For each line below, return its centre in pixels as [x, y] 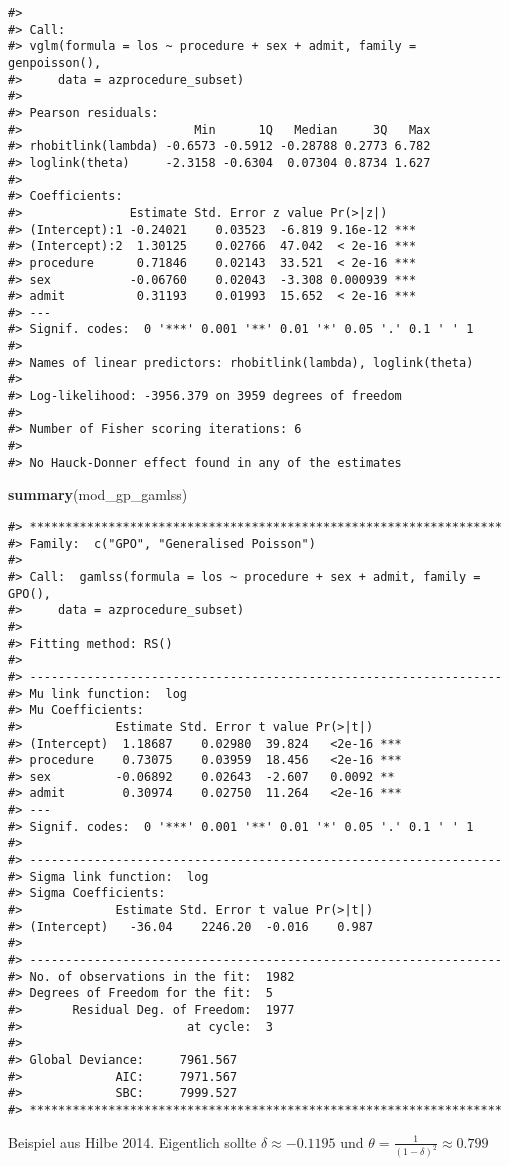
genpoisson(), [55, 62]
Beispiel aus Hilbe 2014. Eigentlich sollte [132, 1141]
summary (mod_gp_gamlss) [98, 494]
